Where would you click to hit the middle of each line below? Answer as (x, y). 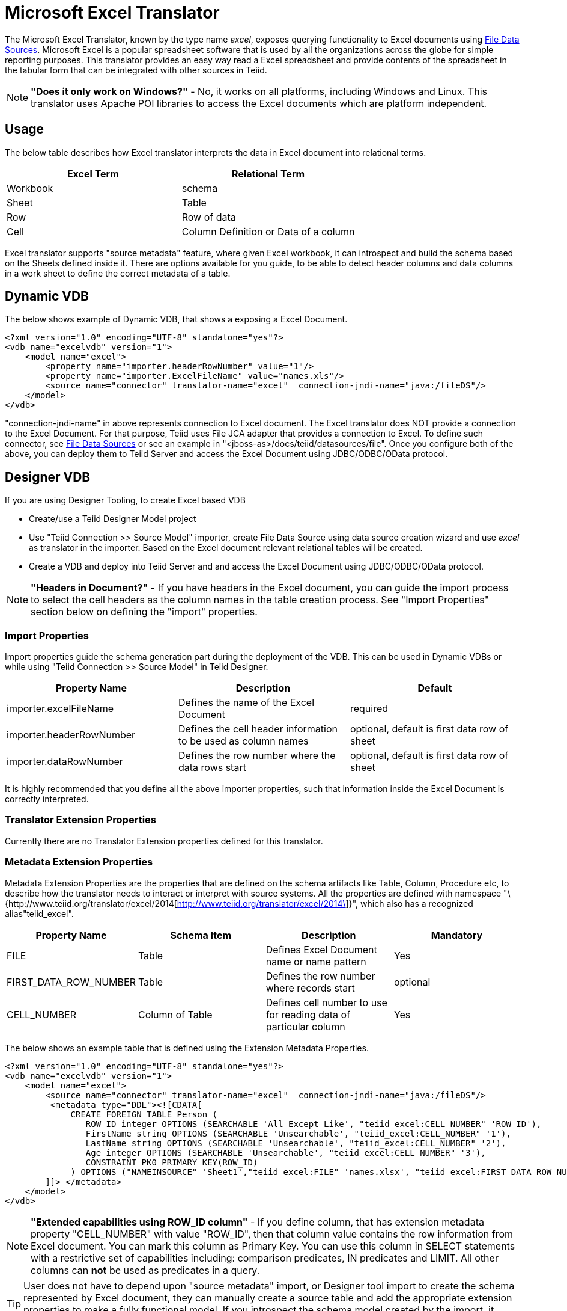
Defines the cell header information (258, 729)
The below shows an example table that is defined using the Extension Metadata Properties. (187, 1048)
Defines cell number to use (326, 1002)
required (369, 709)
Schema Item (201, 935)
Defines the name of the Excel (246, 703)
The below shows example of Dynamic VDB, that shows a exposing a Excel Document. (176, 319)
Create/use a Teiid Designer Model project (113, 519)
